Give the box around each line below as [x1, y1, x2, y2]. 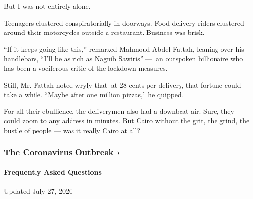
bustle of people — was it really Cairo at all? [4, 125, 140, 135]
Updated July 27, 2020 [4, 186, 73, 196]
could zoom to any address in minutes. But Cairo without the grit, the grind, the [4, 115, 250, 126]
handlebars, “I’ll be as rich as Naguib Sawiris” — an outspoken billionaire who [4, 53, 243, 64]
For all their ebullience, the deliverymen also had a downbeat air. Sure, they [4, 105, 234, 116]
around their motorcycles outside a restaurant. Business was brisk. [4, 27, 205, 37]
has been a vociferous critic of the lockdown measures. [4, 63, 168, 73]
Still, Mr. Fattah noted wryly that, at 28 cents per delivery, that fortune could [4, 79, 241, 90]
